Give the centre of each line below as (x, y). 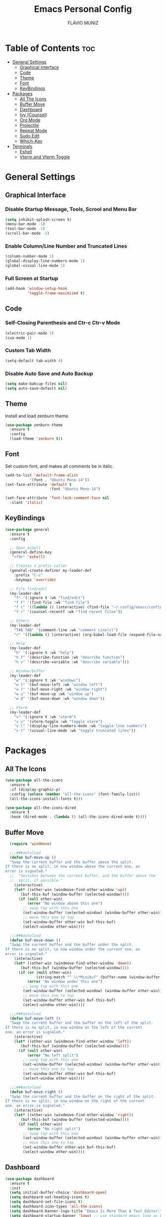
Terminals (22, 146)
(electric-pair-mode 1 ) (30, 333)
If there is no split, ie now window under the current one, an (73, 949)
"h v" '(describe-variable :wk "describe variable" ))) (72, 662)
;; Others (20, 621)
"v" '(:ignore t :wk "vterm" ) (45, 717)
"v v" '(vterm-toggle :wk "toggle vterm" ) (58, 721)
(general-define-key (31, 552)
